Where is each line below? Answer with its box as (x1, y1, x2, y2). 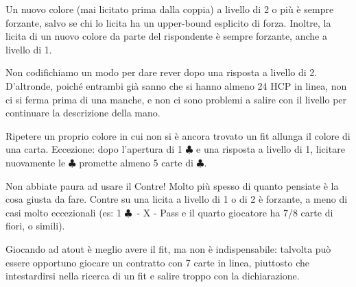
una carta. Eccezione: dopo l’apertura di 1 (5, 142, 182, 156)
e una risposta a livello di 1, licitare (196, 142, 345, 156)
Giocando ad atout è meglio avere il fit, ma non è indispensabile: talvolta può (5, 241, 331, 255)
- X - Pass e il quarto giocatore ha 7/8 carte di (137, 205, 333, 219)
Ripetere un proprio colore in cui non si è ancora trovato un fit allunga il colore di (5, 128, 351, 142)
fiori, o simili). (5, 219, 65, 233)
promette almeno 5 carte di (79, 155, 193, 169)
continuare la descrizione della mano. (5, 105, 161, 120)
